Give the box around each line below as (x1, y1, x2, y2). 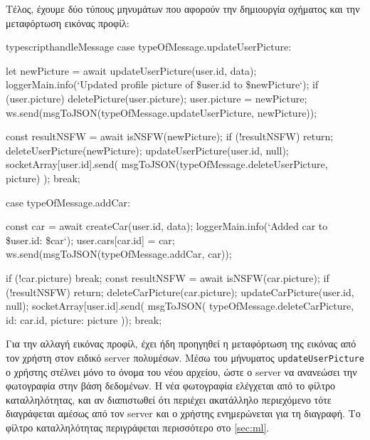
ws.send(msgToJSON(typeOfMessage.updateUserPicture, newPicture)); (6, 105, 317, 120)
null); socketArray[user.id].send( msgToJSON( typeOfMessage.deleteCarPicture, (6, 298, 354, 313)
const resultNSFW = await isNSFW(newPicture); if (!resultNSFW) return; (6, 129, 334, 144)
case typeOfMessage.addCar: (6, 194, 130, 209)
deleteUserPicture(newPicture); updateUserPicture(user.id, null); (6, 142, 289, 157)
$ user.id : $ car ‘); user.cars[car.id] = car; (6, 232, 175, 247)
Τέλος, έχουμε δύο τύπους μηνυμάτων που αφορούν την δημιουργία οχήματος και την (6, 1, 360, 16)
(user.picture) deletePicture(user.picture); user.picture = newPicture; (6, 90, 307, 105)
